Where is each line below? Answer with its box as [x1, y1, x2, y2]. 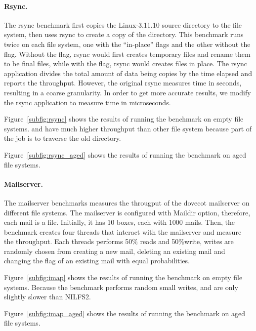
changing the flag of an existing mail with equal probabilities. [4, 255, 190, 266]
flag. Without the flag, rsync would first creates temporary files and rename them [4, 48, 251, 59]
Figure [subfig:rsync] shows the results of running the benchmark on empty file [4, 114, 244, 124]
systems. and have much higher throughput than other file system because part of [4, 123, 252, 133]
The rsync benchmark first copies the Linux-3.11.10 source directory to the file [4, 19, 242, 30]
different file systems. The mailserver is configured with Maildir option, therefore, [4, 207, 251, 217]
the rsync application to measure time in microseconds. [4, 97, 171, 107]
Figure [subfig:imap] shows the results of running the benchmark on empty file [4, 272, 243, 283]
